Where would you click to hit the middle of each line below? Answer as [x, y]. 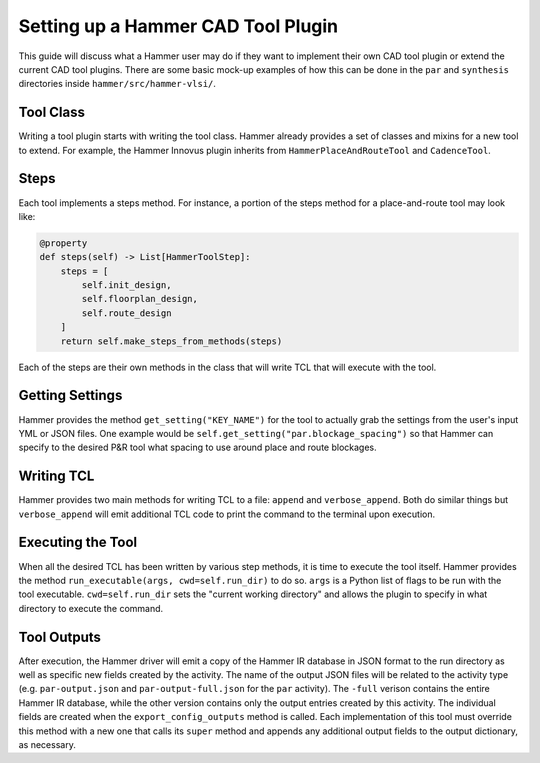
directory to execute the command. [91, 608]
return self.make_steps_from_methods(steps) [171, 341]
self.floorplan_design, [140, 299]
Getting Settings [70, 395]
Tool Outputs [60, 636]
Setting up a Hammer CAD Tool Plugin [178, 26]
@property [63, 243]
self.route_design [126, 313]
